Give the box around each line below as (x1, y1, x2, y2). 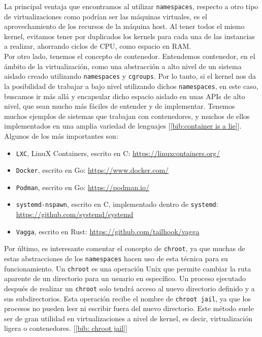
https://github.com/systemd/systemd (16, 209, 134, 220)
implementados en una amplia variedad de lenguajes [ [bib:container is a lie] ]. (4, 120, 242, 131)
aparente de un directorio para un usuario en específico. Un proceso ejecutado (4, 273, 246, 284)
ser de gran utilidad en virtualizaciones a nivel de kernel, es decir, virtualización (4, 313, 252, 323)
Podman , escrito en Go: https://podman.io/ (16, 181, 150, 192)
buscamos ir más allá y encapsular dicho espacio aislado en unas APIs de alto (4, 90, 245, 101)
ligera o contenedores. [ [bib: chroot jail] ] (4, 323, 127, 333)
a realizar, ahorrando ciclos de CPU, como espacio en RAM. (4, 41, 191, 51)
